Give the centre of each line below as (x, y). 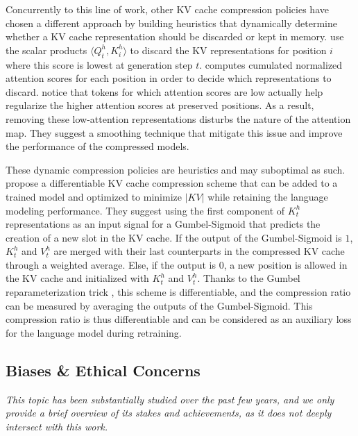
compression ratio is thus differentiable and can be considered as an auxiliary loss (179, 319)
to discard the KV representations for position (228, 50)
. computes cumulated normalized (271, 64)
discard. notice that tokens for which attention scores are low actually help (164, 91)
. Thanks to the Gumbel (249, 278)
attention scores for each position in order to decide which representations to (169, 78)
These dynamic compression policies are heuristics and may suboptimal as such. (176, 169)
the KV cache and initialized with (77, 278)
